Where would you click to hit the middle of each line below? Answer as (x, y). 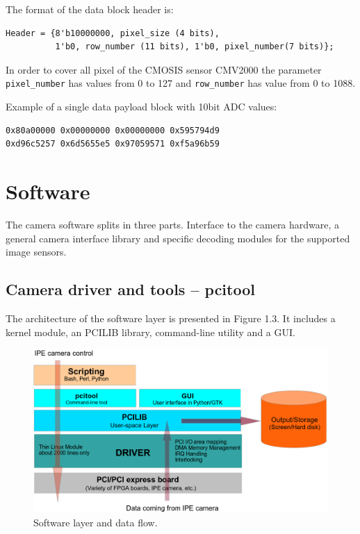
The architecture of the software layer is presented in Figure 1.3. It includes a (171, 318)
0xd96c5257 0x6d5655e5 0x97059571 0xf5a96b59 (113, 144)
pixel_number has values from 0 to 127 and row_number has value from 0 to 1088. (181, 83)
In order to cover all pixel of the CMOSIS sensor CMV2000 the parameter (164, 69)
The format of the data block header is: (90, 9)
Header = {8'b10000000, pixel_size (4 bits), (113, 33)
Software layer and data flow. (96, 522)
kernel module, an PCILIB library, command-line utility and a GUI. (150, 332)
